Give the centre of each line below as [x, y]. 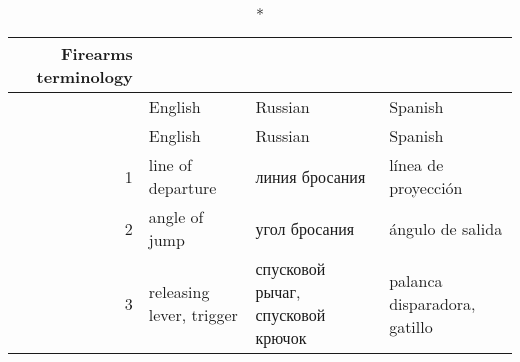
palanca [416, 280]
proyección [426, 187]
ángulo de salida [446, 228]
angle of [176, 216]
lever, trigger [193, 314]
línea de [416, 164]
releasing [179, 291]
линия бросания [310, 176]
